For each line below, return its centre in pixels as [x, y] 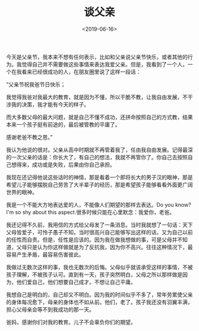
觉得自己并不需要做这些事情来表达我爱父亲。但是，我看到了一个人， [105, 64]
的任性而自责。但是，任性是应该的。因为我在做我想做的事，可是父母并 [92, 239]
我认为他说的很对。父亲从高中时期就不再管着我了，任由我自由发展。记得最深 [99, 150]
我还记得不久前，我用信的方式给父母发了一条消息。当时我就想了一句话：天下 [99, 225]
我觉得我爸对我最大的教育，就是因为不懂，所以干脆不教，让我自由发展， [94, 97]
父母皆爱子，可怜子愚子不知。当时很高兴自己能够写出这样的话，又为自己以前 [99, 232]
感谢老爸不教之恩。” [30, 137]
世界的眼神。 [22, 192]
